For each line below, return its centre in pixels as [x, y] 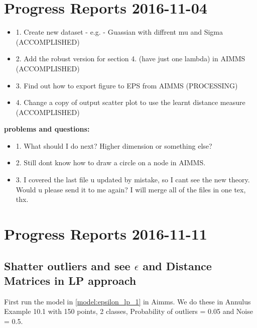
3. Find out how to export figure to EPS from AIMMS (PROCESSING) [127, 85]
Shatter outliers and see [67, 265]
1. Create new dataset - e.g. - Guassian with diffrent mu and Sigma [119, 32]
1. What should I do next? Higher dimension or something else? [114, 145]
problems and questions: [47, 129]
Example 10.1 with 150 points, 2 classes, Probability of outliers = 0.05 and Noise [128, 311]
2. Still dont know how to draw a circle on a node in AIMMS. [111, 162]
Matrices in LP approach [70, 280]
